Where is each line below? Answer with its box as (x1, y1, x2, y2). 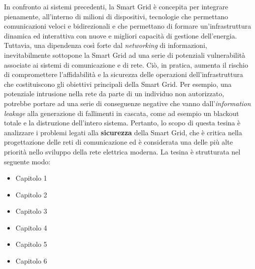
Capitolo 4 (15, 222, 47, 232)
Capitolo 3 (15, 206, 47, 216)
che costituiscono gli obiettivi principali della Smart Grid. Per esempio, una (4, 78, 232, 89)
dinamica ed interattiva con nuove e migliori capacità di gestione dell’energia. (4, 30, 237, 40)
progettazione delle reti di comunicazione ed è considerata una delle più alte (4, 137, 233, 147)
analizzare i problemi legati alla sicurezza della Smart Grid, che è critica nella (4, 127, 242, 137)
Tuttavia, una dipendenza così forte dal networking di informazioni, (4, 40, 207, 50)
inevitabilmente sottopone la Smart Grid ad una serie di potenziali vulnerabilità (4, 49, 246, 60)
